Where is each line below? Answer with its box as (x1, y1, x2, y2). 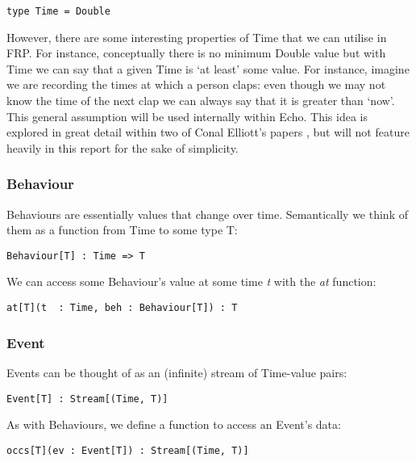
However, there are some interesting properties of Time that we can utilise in (6, 28, 387, 45)
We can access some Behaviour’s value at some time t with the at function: (6, 273, 376, 290)
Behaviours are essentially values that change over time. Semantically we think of (6, 205, 408, 222)
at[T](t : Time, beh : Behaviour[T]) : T (6, 302, 238, 314)
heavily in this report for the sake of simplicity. (6, 139, 239, 156)
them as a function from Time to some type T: (6, 221, 238, 238)
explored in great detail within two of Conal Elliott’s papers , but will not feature (6, 124, 410, 141)
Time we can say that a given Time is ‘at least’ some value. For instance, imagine (6, 60, 410, 77)
